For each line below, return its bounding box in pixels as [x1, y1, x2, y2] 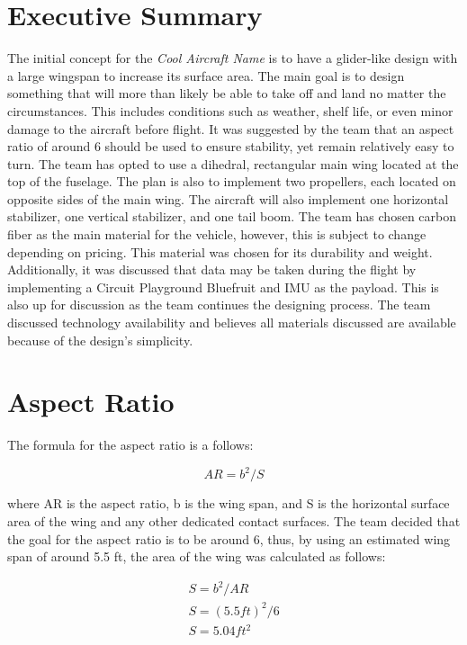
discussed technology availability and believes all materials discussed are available [7, 313, 456, 332]
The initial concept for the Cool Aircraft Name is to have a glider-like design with [7, 49, 458, 67]
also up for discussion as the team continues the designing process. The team [7, 295, 431, 314]
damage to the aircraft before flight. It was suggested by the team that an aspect [7, 119, 454, 138]
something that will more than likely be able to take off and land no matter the [7, 84, 446, 103]
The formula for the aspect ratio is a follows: [7, 435, 254, 454]
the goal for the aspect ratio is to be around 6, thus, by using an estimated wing [7, 529, 451, 548]
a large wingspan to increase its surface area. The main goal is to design [7, 66, 405, 85]
